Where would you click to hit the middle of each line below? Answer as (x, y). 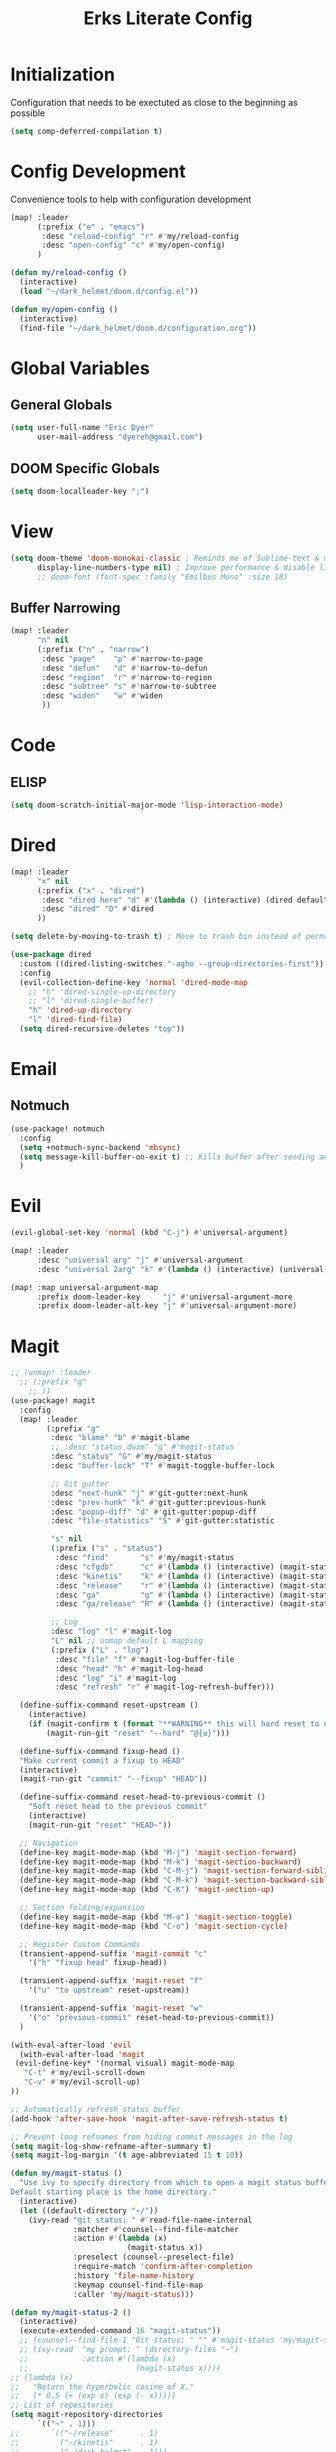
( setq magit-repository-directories (86, 2415)
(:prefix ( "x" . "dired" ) (90, 890)
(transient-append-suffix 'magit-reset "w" (111, 2008)
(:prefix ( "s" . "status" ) (106, 1548)
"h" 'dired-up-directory (80, 1010)
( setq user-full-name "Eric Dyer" (82, 428)
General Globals (61, 404)
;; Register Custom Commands (80, 1944)
